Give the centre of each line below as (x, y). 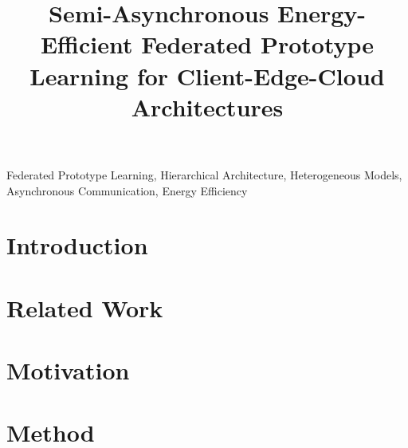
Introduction (77, 245)
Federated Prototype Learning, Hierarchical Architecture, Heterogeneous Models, (204, 174)
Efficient (86, 44)
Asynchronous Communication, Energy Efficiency (127, 190)
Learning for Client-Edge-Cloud (207, 75)
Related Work (85, 307)
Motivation (68, 370)
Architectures (207, 106)
